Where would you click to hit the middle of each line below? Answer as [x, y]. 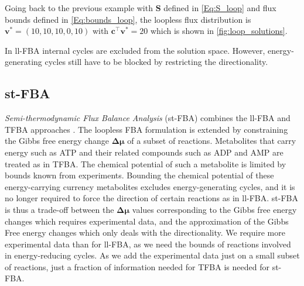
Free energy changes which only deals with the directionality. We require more [145, 232]
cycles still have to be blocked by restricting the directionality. [156, 62]
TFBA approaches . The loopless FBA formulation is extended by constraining [146, 129]
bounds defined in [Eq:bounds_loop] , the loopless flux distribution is [128, 19]
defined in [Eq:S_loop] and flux [220, 8]
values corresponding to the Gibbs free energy [214, 209]
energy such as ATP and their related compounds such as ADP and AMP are [144, 152]
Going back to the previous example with [79, 8]
